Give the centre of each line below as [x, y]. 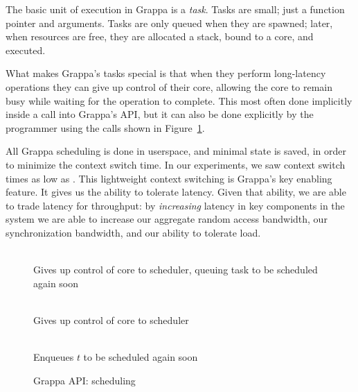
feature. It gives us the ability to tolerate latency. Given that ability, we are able [176, 192]
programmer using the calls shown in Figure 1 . [105, 127]
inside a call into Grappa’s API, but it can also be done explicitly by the [160, 114]
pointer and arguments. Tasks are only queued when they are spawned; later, [169, 23]
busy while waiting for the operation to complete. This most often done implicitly [179, 100]
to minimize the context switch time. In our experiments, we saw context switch [176, 164]
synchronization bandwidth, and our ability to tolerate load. [133, 232]
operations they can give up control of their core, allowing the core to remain [169, 86]
